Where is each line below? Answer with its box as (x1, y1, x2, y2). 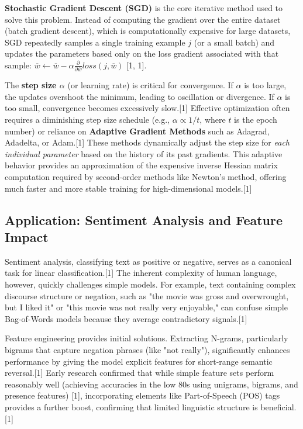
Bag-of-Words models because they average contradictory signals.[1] (5, 312, 247, 324)
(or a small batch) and (194, 36, 275, 48)
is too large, (244, 79, 287, 91)
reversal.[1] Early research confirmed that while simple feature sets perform (5, 366, 274, 379)
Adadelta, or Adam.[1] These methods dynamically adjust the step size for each (5, 136, 290, 148)
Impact (5, 228, 49, 245)
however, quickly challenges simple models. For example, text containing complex (5, 278, 296, 290)
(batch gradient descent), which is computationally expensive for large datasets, (5, 25, 291, 37)
